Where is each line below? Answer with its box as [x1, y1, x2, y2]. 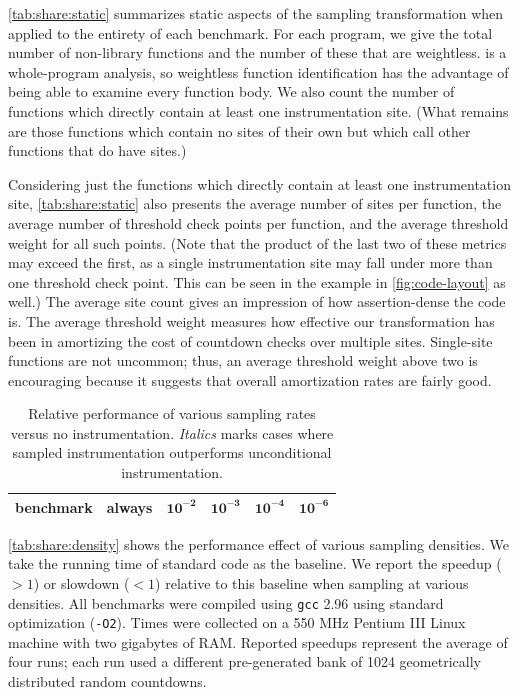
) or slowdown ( [33, 572, 130, 593]
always [106, 496, 153, 517]
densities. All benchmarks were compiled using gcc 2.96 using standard [8, 592, 444, 613]
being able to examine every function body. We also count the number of [8, 81, 455, 102]
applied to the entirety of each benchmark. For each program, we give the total [8, 22, 493, 43]
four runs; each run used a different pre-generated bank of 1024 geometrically [8, 651, 481, 672]
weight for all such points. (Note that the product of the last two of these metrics [8, 232, 507, 253]
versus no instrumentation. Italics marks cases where [10, 422, 334, 443]
